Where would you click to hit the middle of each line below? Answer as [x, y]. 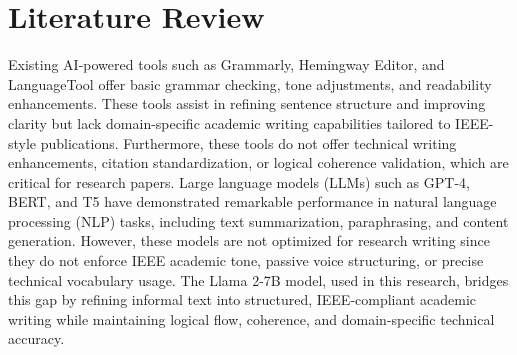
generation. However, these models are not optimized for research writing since [249, 240]
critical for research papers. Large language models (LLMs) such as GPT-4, [239, 181]
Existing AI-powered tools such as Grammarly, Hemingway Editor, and [226, 64]
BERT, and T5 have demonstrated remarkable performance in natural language [252, 201]
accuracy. [36, 338]
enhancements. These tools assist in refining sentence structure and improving [247, 103]
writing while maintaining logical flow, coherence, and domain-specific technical [251, 318]
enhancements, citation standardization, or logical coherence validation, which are [258, 162]
